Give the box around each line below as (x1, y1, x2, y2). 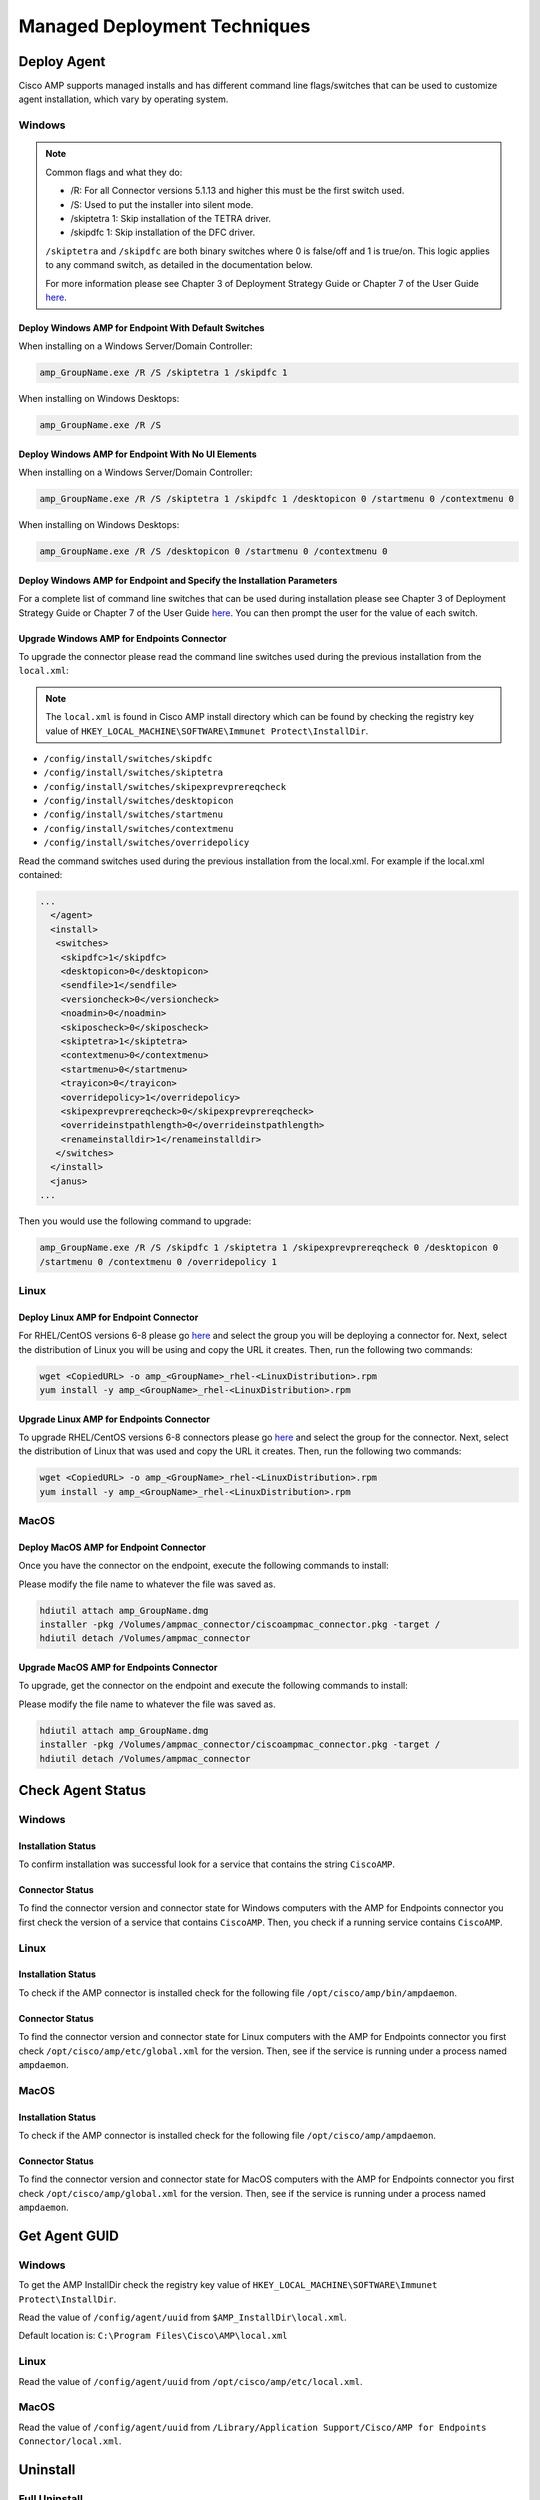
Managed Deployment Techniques (18, 15, 311, 37)
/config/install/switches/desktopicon (43, 795, 234, 807)
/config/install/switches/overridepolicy (43, 837, 250, 849)
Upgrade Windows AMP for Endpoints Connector (18, 632, 227, 644)
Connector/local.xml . (18, 2435, 122, 2447)
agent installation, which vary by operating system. (18, 93, 229, 105)
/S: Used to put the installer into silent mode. (70, 198, 254, 210)
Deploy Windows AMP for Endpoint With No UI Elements (18, 448, 257, 460)
